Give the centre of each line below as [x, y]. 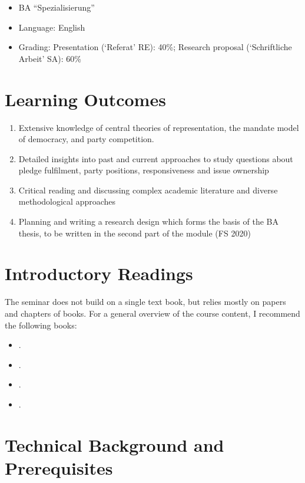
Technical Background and [115, 444]
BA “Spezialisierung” [57, 7]
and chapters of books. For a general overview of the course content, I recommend [152, 313]
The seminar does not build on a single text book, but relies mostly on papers [145, 302]
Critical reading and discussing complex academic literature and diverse [148, 190]
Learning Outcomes [85, 99]
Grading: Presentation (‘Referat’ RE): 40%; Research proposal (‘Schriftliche [155, 47]
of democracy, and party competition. [86, 139]
